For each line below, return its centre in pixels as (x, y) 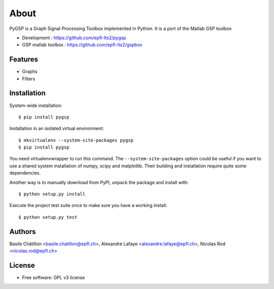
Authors (23, 232)
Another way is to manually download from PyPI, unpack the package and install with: (99, 182)
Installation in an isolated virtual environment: (57, 128)
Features (24, 59)
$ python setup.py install (52, 194)
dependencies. (25, 173)
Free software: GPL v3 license (54, 278)
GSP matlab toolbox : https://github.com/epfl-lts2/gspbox (82, 45)
